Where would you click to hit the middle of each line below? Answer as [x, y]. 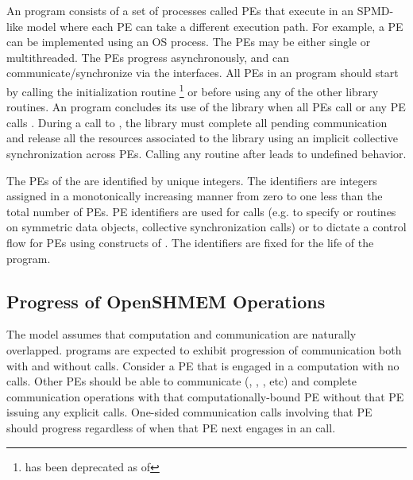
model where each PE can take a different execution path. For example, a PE [215, 26]
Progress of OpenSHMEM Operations [166, 301]
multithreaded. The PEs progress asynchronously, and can [148, 57]
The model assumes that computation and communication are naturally [181, 334]
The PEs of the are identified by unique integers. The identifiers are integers [192, 180]
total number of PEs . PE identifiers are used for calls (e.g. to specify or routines [201, 211]
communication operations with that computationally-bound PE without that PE [205, 396]
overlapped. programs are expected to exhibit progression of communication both [204, 349]
